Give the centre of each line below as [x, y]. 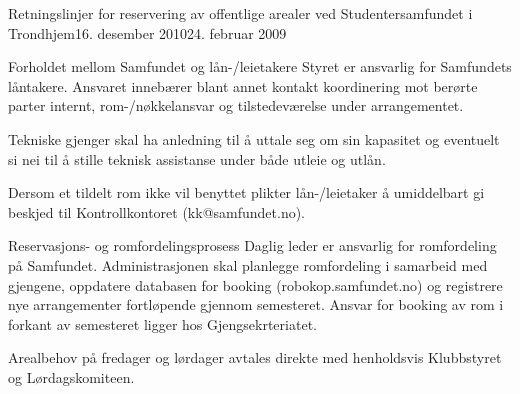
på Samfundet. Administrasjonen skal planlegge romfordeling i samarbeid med [248, 264]
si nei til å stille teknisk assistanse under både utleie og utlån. [197, 158]
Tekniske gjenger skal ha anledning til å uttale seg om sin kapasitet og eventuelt [254, 138]
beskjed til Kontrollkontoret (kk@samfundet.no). [157, 211]
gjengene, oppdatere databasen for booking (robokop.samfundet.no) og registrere [255, 284]
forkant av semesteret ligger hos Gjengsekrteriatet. [162, 323]
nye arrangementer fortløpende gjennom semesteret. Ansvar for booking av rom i [256, 304]
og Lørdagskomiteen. [71, 376]
